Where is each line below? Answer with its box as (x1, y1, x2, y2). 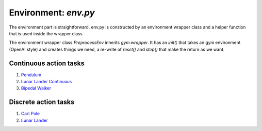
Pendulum (21, 72, 42, 77)
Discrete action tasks (9, 98, 75, 106)
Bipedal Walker (21, 85, 51, 91)
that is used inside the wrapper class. (9, 30, 84, 36)
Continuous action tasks (9, 59, 85, 67)
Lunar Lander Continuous (21, 79, 72, 85)
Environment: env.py (9, 7, 95, 18)
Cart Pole (21, 111, 40, 116)
